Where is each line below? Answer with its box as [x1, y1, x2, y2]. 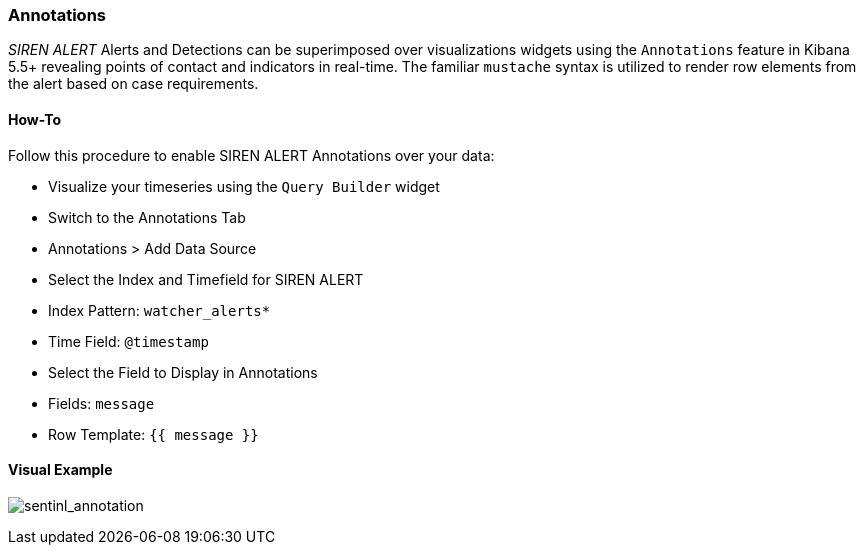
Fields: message [48, 394, 155, 412]
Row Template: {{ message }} [48, 425, 259, 443]
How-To [8, 110, 62, 128]
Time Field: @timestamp [48, 332, 209, 350]
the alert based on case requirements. [8, 75, 259, 93]
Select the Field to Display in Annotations [48, 363, 318, 381]
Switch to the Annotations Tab [48, 208, 246, 226]
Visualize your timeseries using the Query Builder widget [48, 177, 440, 195]
